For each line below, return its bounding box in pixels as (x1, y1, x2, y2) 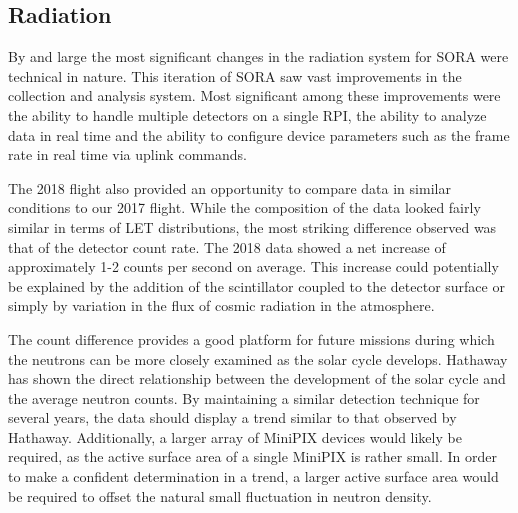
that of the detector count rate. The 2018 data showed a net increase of (8, 236, 446, 257)
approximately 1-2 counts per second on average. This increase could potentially (8, 256, 499, 277)
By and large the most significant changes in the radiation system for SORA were (8, 46, 509, 67)
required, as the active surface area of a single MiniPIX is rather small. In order (8, 446, 497, 467)
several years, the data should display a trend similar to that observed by (8, 407, 457, 428)
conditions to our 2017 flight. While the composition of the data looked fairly (8, 197, 481, 218)
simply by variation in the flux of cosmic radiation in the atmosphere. (8, 295, 435, 316)
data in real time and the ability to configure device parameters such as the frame (8, 124, 510, 145)
